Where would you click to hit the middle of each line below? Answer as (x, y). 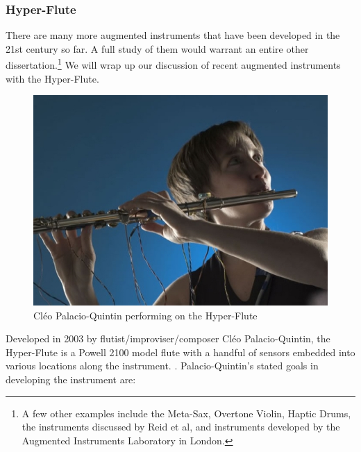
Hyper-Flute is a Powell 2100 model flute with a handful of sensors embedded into (180, 352)
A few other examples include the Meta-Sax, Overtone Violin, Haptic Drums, (186, 413)
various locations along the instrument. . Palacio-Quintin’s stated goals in (162, 366)
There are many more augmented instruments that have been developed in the (173, 35)
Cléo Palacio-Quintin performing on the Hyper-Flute (145, 315)
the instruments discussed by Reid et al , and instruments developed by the (181, 427)
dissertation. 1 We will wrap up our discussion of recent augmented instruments (173, 64)
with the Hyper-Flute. (52, 78)
